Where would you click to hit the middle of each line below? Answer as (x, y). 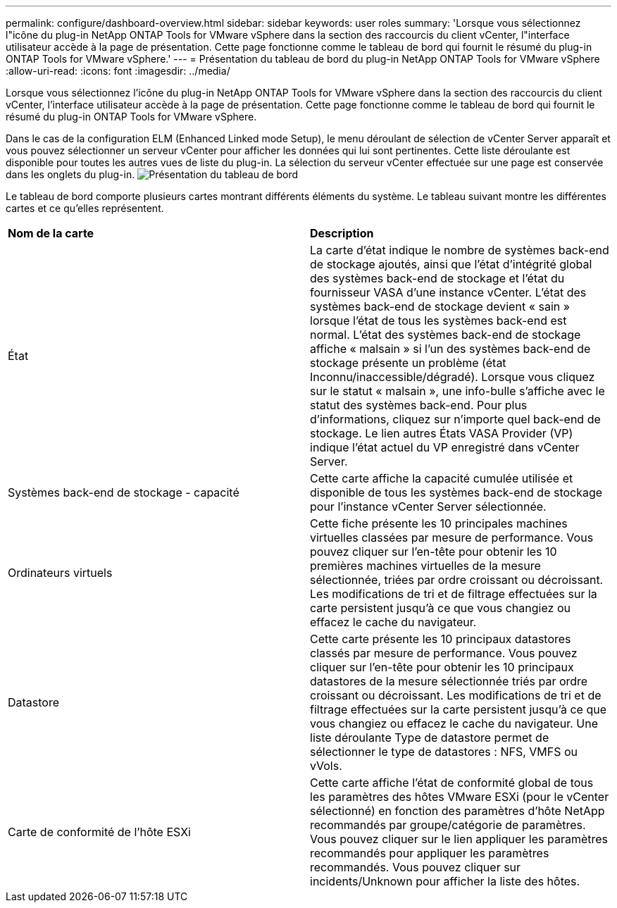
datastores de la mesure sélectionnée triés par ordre (449, 681)
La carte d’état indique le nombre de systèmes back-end (460, 250)
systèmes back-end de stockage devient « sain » (440, 306)
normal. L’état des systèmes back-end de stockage (445, 335)
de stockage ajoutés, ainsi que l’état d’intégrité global (451, 264)
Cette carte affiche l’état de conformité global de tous (452, 783)
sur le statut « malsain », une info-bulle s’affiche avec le (457, 391)
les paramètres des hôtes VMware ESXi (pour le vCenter (460, 797)
